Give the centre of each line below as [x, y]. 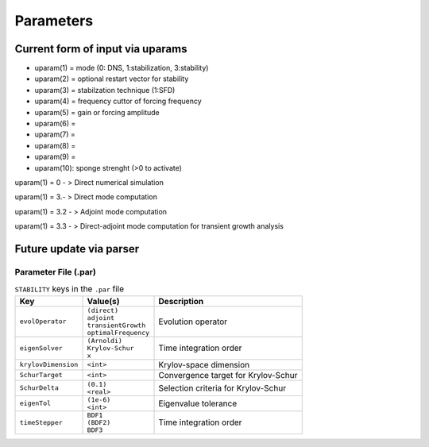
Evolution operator [193, 322]
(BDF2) [99, 422]
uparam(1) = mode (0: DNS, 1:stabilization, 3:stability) [122, 68]
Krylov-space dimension [204, 364]
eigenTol [35, 404]
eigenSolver [41, 348]
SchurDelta [39, 388]
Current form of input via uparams [101, 49]
